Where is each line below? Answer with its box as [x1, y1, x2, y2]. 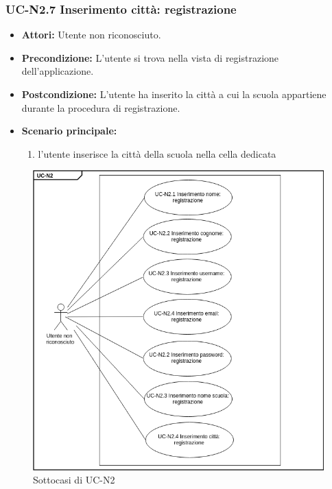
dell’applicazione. [21, 64, 94, 78]
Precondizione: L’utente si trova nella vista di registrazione [21, 50, 279, 64]
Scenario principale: [21, 123, 117, 138]
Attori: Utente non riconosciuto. [21, 27, 161, 42]
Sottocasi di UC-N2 [33, 473, 115, 487]
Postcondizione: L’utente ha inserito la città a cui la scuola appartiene [21, 87, 327, 101]
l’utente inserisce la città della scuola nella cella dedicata [38, 146, 276, 160]
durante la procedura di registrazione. [21, 100, 180, 115]
